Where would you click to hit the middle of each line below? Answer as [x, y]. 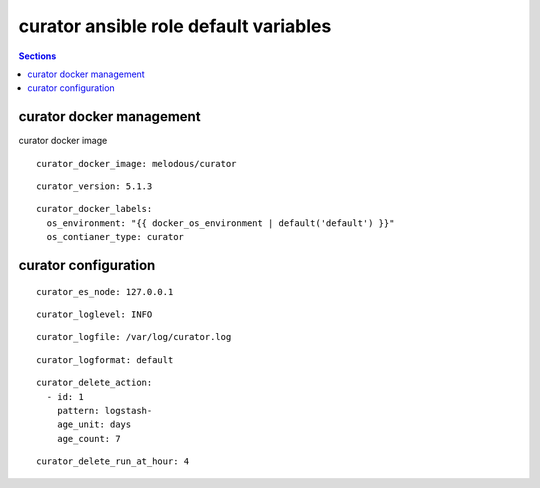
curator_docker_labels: [94, 209]
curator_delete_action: [94, 383]
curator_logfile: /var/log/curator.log [134, 337]
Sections [37, 56]
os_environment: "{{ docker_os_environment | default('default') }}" [220, 223]
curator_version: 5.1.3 [94, 186]
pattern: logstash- [104, 410]
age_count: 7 [88, 438]
